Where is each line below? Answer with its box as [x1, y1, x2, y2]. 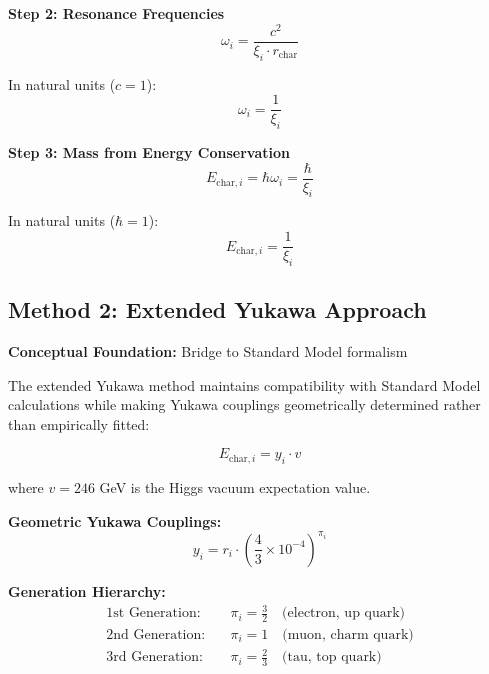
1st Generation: [106, 606, 201, 621]
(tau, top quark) [282, 650, 382, 665]
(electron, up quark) [282, 606, 406, 621]
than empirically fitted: [8, 413, 150, 434]
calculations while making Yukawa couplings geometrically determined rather [8, 394, 481, 415]
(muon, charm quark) [282, 627, 414, 642]
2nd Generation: [106, 627, 206, 642]
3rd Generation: [106, 650, 203, 665]
